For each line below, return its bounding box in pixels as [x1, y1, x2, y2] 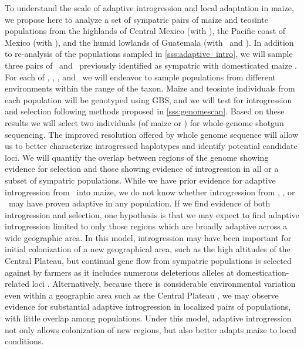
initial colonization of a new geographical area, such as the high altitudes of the [5, 243, 291, 255]
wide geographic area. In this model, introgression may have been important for [5, 231, 292, 243]
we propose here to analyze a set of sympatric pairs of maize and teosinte [5, 13, 268, 25]
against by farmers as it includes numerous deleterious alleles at [5, 266, 234, 278]
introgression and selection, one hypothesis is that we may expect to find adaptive [5, 208, 299, 221]
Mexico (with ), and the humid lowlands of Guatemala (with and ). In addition [5, 36, 294, 48]
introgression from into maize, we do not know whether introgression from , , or [5, 185, 295, 198]
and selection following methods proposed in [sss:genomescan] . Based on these [5, 105, 285, 117]
